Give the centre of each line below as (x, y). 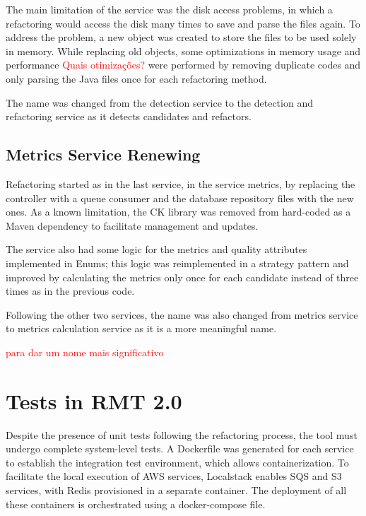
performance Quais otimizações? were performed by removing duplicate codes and (183, 65)
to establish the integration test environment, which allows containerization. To (177, 462)
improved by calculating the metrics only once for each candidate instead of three (182, 277)
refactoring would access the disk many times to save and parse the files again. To (183, 23)
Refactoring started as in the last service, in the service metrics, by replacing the (181, 183)
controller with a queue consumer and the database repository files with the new (180, 198)
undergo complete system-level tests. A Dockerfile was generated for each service (180, 448)
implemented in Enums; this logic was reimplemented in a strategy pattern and (177, 263)
